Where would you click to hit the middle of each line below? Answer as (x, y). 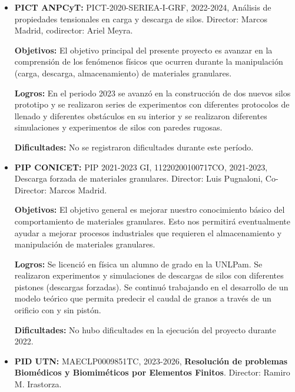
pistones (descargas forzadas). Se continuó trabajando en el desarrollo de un (151, 287)
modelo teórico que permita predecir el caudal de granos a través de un (143, 298)
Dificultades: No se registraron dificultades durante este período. (134, 147)
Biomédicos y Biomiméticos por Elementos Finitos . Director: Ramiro (152, 372)
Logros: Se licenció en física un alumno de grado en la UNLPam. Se (138, 264)
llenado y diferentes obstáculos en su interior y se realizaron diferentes (141, 115)
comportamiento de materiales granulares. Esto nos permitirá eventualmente (152, 221)
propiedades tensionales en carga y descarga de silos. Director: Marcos (141, 19)
